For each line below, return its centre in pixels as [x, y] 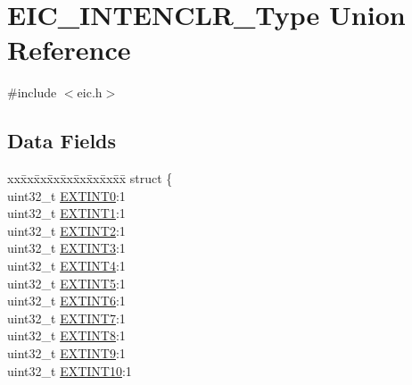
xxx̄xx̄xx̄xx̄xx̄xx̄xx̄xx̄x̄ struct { [90, 178]
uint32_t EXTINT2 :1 [66, 230]
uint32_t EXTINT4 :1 [66, 266]
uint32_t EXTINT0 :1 [66, 195]
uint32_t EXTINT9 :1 [66, 353]
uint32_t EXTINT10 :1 [70, 370]
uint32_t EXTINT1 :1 [66, 213]
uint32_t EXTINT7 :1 [66, 318]
